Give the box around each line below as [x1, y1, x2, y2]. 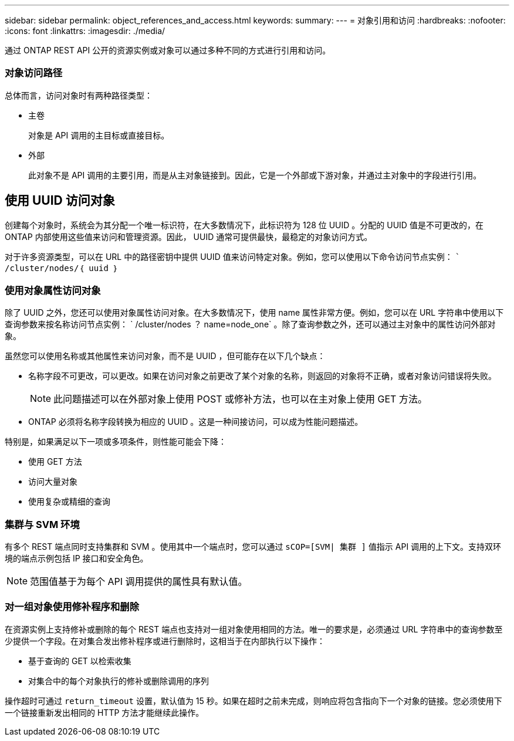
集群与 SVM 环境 [5, 518, 80, 530]
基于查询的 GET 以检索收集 [28, 655, 131, 666]
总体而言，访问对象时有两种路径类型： [5, 90, 153, 100]
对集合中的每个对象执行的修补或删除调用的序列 [28, 675, 209, 686]
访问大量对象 [28, 476, 77, 487]
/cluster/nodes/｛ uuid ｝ [5, 263, 119, 273]
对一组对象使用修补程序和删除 [5, 601, 140, 613]
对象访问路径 [5, 67, 63, 79]
